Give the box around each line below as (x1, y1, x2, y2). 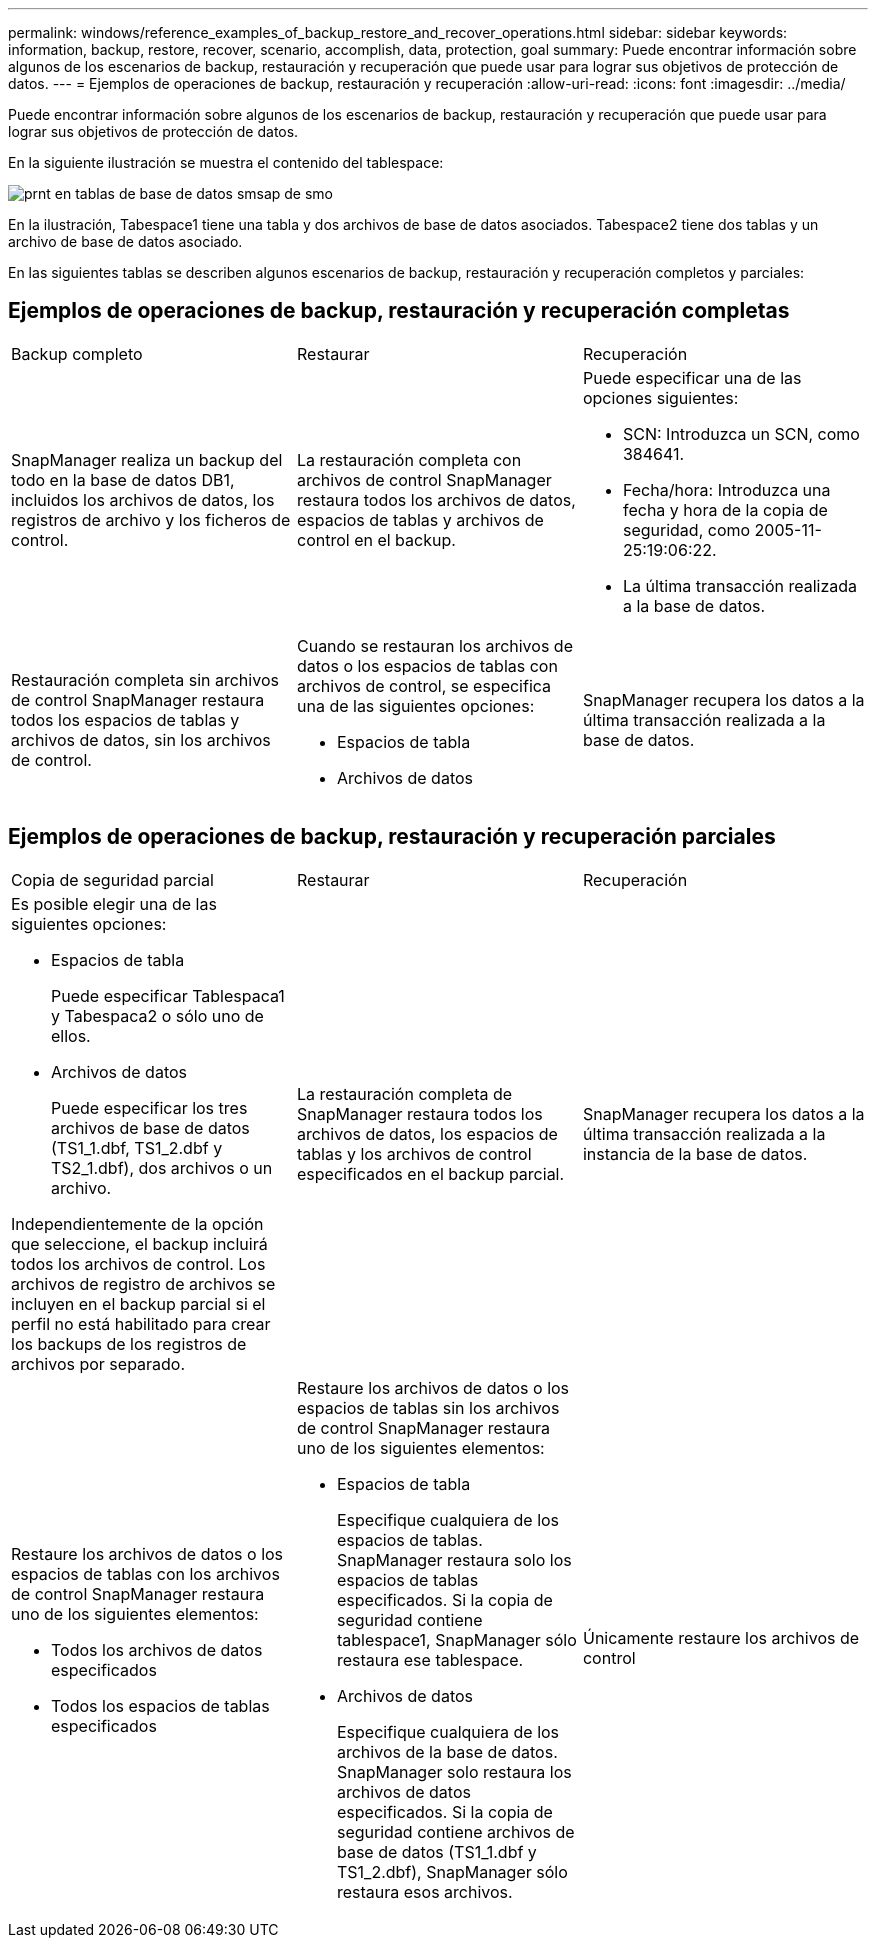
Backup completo (11, 343, 143, 364)
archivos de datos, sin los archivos (11, 729, 271, 750)
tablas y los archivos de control (296, 1143, 532, 1164)
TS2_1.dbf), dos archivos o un (51, 1157, 273, 1178)
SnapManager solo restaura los (336, 1761, 572, 1782)
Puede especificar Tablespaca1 (51, 985, 285, 1006)
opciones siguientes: (582, 387, 739, 408)
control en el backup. (296, 529, 456, 550)
